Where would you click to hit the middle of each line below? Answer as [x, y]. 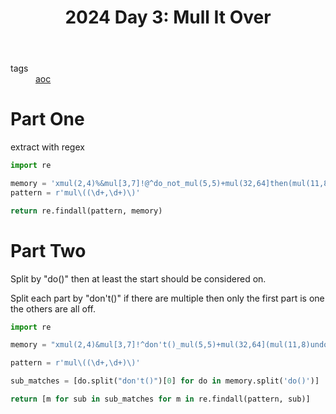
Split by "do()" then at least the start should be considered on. [138, 278]
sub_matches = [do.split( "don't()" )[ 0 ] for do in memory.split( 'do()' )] [165, 381]
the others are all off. [53, 308]
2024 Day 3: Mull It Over [168, 17]
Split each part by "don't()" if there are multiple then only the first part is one [167, 298]
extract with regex [47, 147]
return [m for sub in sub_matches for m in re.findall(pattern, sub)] [160, 399]
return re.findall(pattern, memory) [86, 211]
